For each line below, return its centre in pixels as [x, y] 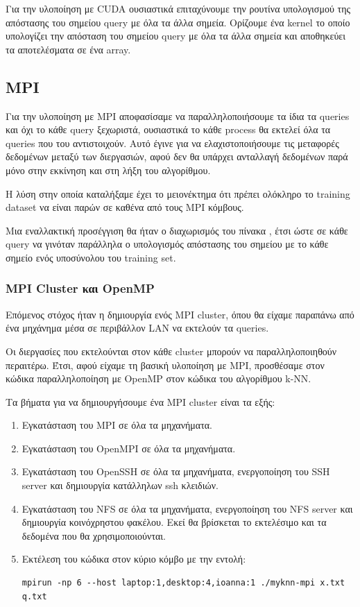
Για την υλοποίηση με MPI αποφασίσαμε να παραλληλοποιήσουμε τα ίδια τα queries [178, 116]
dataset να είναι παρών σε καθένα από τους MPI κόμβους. [125, 207]
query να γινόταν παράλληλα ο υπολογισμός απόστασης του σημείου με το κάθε [167, 244]
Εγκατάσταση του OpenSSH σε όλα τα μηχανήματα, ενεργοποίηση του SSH [176, 471]
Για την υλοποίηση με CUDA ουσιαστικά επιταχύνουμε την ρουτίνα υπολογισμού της [178, 8]
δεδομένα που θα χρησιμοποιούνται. [94, 535]
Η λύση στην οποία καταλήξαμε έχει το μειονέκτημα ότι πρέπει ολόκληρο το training [178, 193]
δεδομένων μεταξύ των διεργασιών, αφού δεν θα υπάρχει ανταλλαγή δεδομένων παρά [177, 156]
